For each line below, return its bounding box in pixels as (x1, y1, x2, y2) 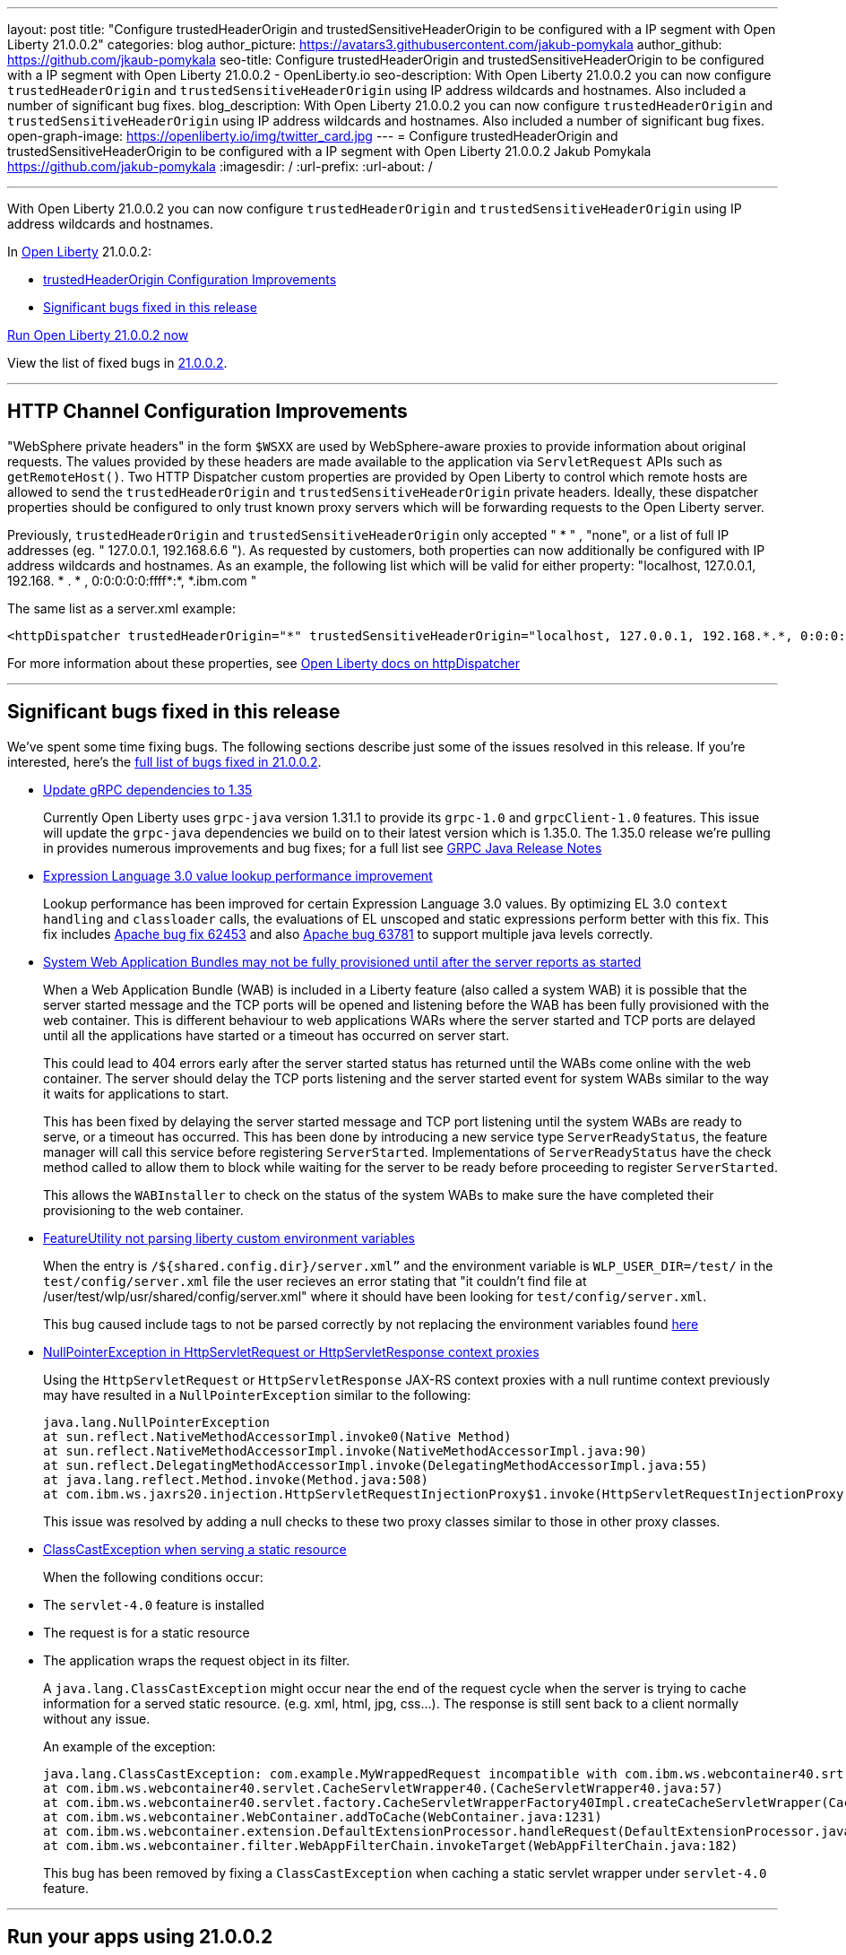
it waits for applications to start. (43, 1085, 229, 1101)
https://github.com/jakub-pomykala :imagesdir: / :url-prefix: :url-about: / (7, 159, 433, 174)
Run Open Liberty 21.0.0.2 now (7, 327, 189, 343)
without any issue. (43, 1710, 151, 1726)
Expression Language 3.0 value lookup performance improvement (43, 867, 433, 883)
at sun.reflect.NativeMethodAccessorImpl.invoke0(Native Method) (43, 1429, 512, 1444)
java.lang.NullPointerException (43, 1414, 270, 1429)
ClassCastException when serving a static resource (43, 1541, 347, 1557)
